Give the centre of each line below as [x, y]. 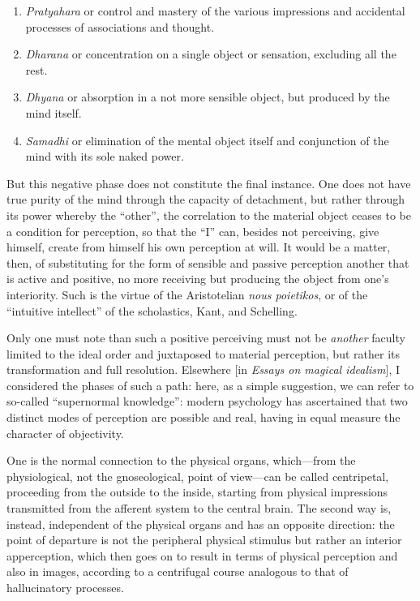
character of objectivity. [65, 433]
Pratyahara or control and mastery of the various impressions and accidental [215, 11]
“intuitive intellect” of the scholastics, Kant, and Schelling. [152, 310]
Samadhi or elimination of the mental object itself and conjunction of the [207, 140]
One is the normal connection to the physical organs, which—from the [181, 460]
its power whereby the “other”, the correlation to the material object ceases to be [209, 215]
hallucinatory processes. [65, 587]
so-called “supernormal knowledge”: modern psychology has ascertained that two [207, 401]
